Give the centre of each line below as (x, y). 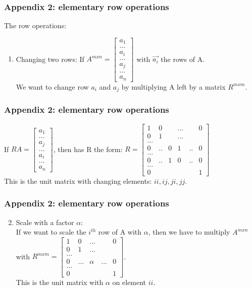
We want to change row (52, 86)
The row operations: (35, 25)
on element (129, 282)
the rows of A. (183, 59)
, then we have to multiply (189, 232)
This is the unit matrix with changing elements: (78, 180)
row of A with (120, 232)
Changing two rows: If (50, 59)
